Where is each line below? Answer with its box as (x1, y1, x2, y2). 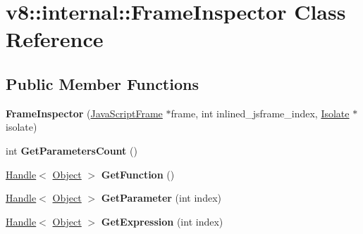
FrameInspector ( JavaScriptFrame (6, 105, 163, 120)
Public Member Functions (6, 72, 199, 94)
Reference (6, 25, 104, 53)
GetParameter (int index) (101, 190, 221, 205)
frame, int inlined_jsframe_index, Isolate (171, 105, 350, 120)
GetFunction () (101, 167, 175, 181)
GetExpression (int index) (101, 214, 223, 228)
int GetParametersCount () (6, 143, 137, 157)
